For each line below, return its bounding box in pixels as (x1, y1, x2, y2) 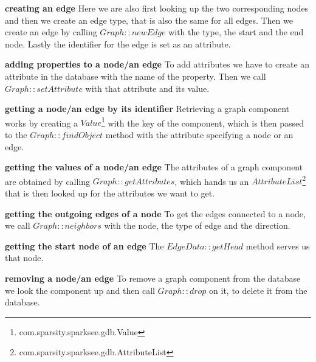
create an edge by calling (5, 26, 97, 38)
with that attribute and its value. (85, 82, 210, 94)
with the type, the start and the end (168, 26, 304, 38)
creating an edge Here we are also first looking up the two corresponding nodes (5, 2, 309, 14)
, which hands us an (174, 175, 249, 187)
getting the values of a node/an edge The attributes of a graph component (5, 161, 303, 173)
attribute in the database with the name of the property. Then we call (5, 69, 266, 82)
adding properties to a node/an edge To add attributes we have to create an (5, 58, 310, 71)
